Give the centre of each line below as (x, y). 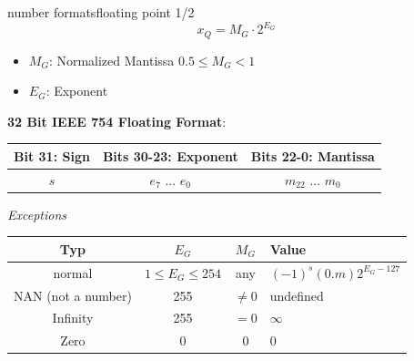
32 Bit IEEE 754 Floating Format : (117, 121)
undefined (297, 295)
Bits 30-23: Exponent (170, 155)
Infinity (73, 318)
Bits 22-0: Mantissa (313, 155)
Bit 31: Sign (52, 155)
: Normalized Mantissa (111, 60)
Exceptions (37, 214)
